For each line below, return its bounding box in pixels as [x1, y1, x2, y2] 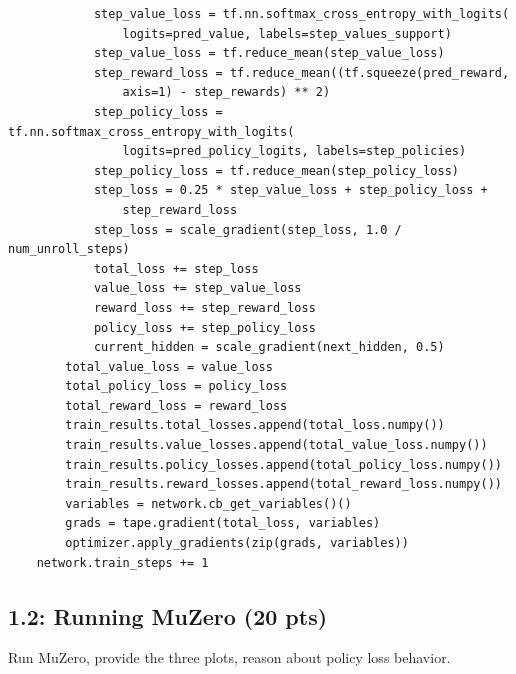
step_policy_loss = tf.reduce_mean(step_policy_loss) [93, 163, 460, 178]
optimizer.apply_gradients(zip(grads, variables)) [65, 536, 409, 551]
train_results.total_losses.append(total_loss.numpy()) [65, 418, 445, 433]
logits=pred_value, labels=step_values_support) [122, 26, 452, 41]
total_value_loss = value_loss [65, 359, 273, 374]
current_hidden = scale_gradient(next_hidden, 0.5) [93, 340, 445, 355]
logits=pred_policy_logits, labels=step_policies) [122, 144, 467, 159]
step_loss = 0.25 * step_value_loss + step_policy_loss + [93, 183, 488, 198]
